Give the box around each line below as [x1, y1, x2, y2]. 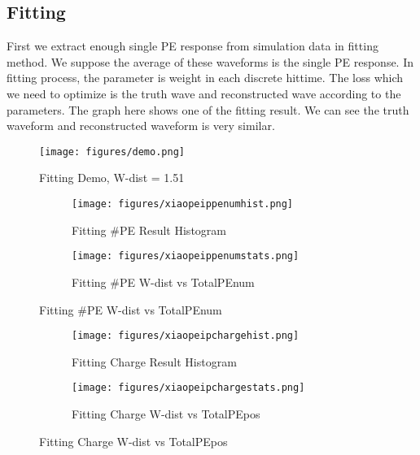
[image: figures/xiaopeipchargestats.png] [72, 382, 305, 394]
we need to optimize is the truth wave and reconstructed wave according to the [7, 84, 401, 102]
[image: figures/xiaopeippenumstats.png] [72, 250, 300, 262]
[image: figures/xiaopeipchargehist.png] [72, 330, 300, 342]
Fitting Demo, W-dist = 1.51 [39, 169, 185, 186]
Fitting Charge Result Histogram [72, 353, 237, 370]
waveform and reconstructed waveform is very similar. [7, 117, 275, 134]
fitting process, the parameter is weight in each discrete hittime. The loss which [7, 69, 404, 86]
